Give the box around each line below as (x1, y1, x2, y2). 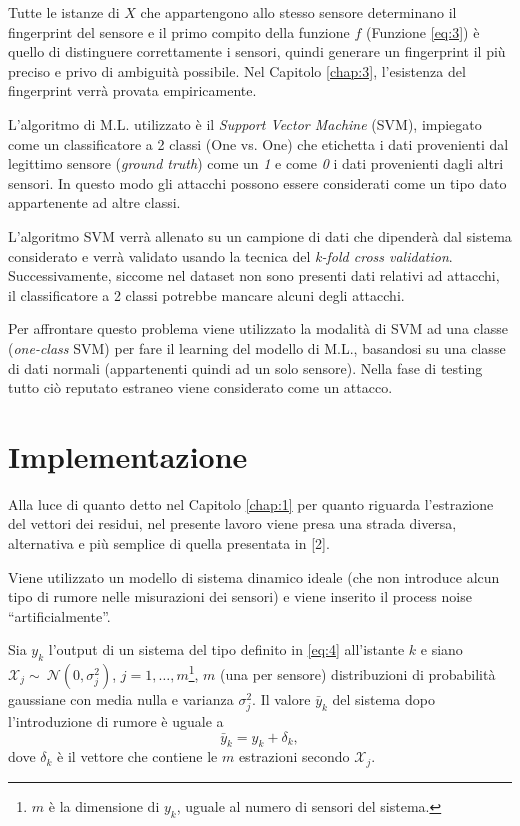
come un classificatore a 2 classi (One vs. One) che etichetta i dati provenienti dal (8, 133, 509, 154)
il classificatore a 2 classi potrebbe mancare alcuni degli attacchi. (8, 284, 405, 305)
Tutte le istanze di (8, 2, 120, 22)
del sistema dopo (332, 688, 435, 709)
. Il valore (252, 688, 311, 709)
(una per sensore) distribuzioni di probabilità (220, 663, 496, 684)
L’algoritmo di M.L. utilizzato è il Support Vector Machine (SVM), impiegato (8, 113, 482, 134)
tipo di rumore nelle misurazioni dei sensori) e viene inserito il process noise (8, 586, 472, 607)
